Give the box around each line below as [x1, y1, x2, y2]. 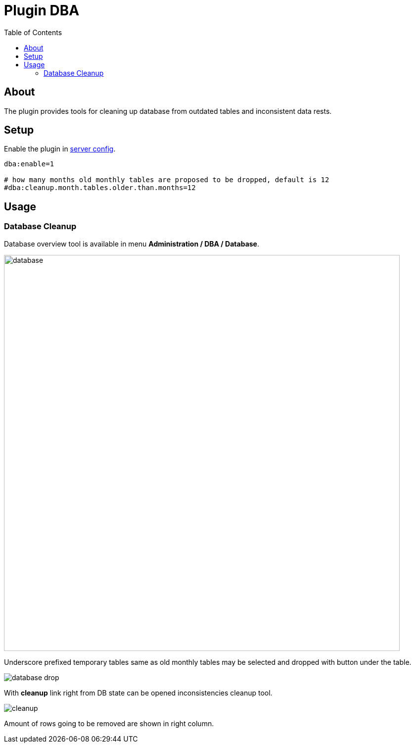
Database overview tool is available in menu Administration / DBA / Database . [4, 239, 259, 248]
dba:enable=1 [4, 160, 54, 168]
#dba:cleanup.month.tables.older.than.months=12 [4, 184, 196, 192]
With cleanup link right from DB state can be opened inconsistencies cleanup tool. [4, 688, 273, 697]
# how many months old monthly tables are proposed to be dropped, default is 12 [4, 176, 329, 184]
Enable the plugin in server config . [4, 145, 116, 153]
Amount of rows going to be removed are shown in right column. [4, 719, 214, 728]
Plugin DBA [4, 2, 80, 19]
